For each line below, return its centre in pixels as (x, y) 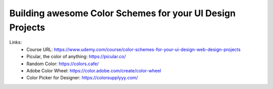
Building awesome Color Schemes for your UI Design (123, 13)
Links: (16, 42)
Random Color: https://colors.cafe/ (63, 64)
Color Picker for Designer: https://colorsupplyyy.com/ (82, 78)
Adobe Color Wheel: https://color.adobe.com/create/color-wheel (94, 70)
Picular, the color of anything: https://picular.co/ (76, 57)
